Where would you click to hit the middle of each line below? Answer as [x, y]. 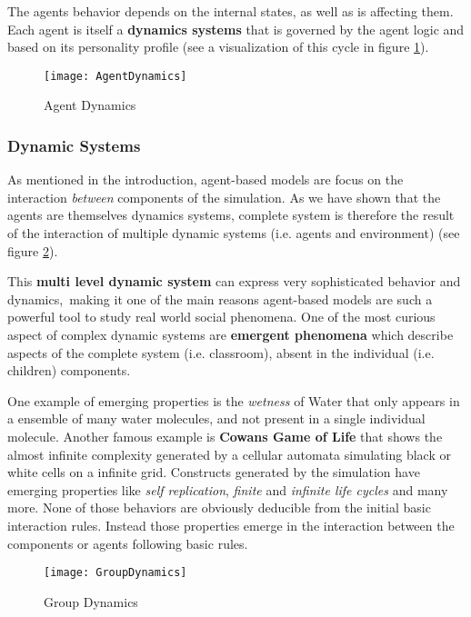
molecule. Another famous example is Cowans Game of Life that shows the [225, 436]
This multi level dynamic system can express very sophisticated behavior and [234, 281]
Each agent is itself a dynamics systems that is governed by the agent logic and [236, 29]
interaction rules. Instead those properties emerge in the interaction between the [231, 525]
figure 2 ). [33, 250]
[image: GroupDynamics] [115, 573]
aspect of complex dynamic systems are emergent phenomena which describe [230, 334]
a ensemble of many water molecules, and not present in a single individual [216, 418]
